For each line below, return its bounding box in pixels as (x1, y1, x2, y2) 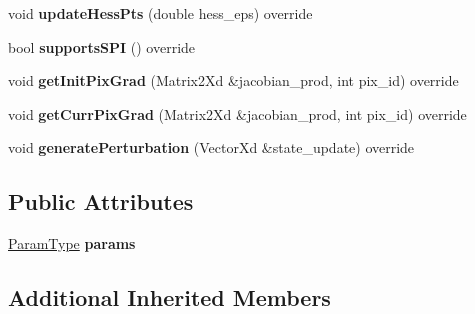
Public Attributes (8, 186, 194, 217)
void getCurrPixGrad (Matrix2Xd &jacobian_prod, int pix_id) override (8, 103, 467, 124)
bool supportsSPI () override (8, 36, 196, 57)
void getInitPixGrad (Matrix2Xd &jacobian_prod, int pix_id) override (8, 70, 459, 91)
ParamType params (8, 233, 136, 254)
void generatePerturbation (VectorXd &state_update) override (8, 137, 415, 158)
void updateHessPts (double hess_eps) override (8, 3, 313, 23)
